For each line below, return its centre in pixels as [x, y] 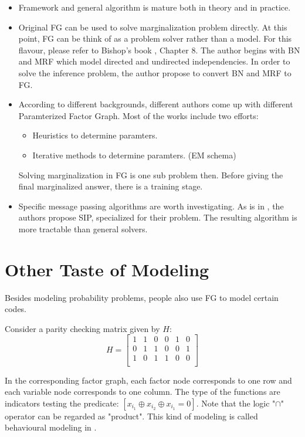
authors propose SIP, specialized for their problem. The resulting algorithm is [158, 217]
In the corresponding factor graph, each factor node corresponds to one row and [148, 380]
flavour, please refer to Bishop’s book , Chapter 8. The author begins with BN [159, 50]
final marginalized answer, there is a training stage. [111, 186]
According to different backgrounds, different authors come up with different [156, 104]
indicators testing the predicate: [62, 403]
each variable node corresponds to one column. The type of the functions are [143, 392]
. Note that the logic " [236, 403]
